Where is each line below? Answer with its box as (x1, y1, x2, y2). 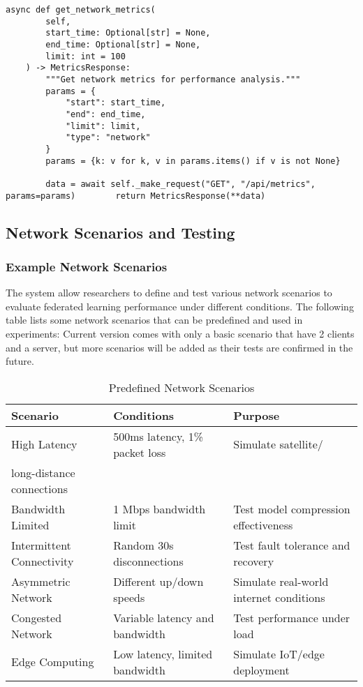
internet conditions (233, 589, 325, 605)
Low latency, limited (113, 645, 213, 662)
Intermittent (11, 536, 71, 553)
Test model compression (233, 500, 350, 517)
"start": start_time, (65, 98, 166, 108)
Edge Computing (11, 654, 94, 670)
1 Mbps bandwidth (113, 500, 206, 517)
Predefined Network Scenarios (108, 379, 255, 395)
